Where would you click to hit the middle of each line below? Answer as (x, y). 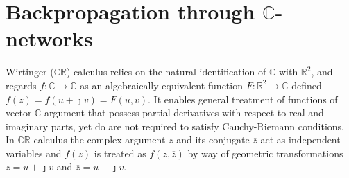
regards (21, 85)
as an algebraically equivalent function (161, 85)
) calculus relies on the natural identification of (167, 72)
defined (307, 85)
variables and (34, 153)
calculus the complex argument (100, 140)
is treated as (120, 153)
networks (49, 38)
